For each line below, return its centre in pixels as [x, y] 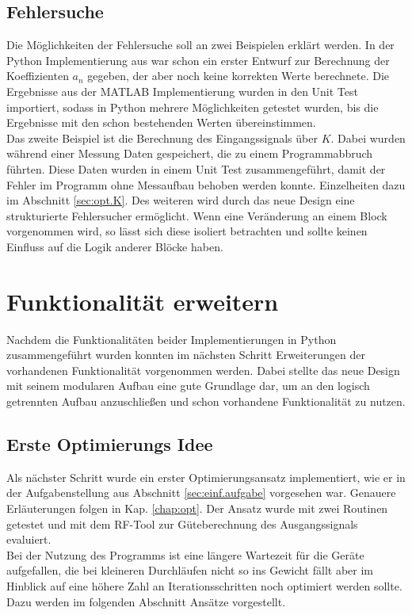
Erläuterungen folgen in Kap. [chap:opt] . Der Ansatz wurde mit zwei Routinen [197, 508]
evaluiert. [29, 539]
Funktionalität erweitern [143, 301]
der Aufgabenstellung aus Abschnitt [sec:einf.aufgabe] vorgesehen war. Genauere [201, 493]
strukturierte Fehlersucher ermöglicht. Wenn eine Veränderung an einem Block [197, 215]
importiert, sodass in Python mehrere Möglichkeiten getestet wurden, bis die [193, 107]
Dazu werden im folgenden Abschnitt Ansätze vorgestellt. [146, 601]
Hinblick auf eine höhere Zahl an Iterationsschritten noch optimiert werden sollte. [204, 585]
